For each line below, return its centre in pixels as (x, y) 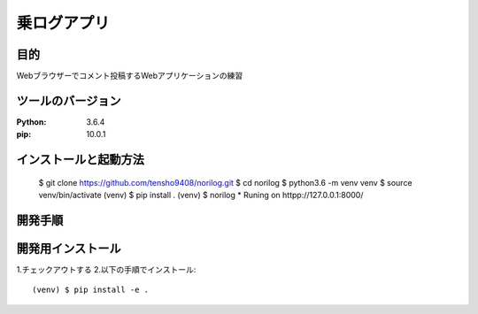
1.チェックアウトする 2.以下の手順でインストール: (106, 270)
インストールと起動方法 (81, 160)
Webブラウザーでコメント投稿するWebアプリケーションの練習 (130, 76)
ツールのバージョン (69, 100)
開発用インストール (69, 248)
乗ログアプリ (63, 23)
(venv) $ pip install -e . (91, 290)
